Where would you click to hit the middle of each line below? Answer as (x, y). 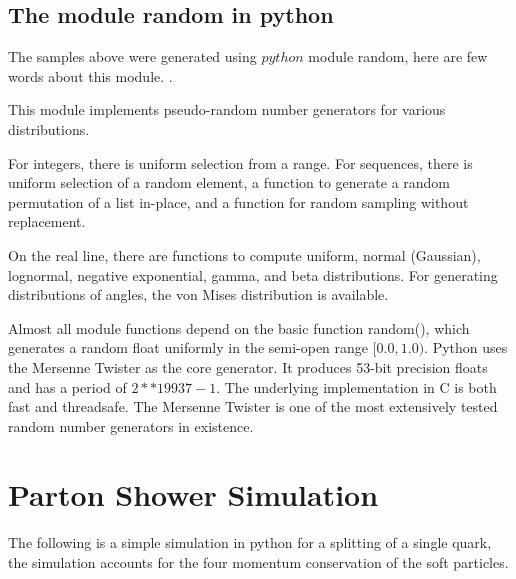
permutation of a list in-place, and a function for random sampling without (238, 201)
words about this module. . (90, 75)
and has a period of (67, 386)
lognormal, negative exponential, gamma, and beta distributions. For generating (253, 274)
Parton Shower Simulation (193, 494)
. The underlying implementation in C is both (356, 386)
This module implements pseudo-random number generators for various (227, 109)
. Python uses (466, 347)
